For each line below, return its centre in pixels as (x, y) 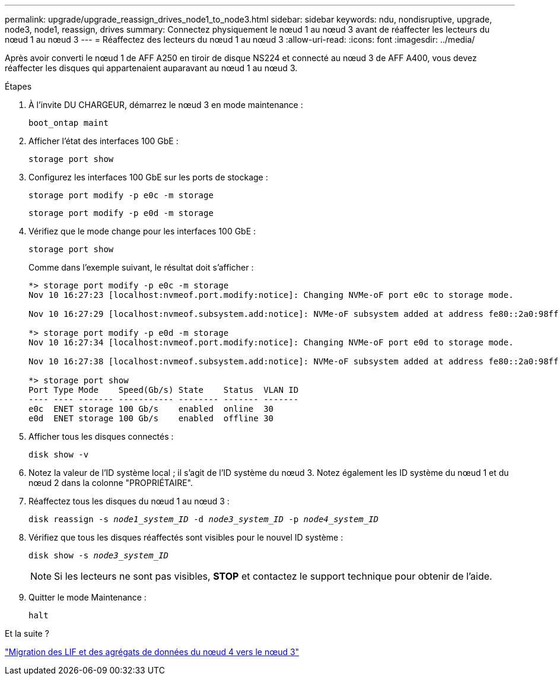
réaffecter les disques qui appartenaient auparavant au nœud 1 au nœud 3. (151, 68)
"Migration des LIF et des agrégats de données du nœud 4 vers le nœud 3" (152, 652)
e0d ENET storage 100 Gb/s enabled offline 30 (151, 418)
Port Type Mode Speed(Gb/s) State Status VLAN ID (164, 390)
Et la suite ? (27, 633)
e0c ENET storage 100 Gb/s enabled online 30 (151, 409)
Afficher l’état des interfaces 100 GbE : (104, 141)
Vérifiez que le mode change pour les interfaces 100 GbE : (142, 231)
